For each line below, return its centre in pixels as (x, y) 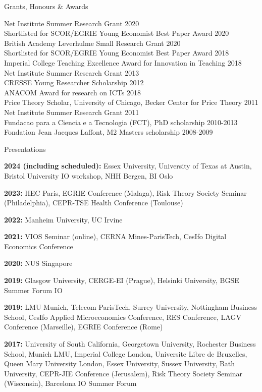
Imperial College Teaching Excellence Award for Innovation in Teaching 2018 (123, 62)
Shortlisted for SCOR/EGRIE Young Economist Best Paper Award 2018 (117, 53)
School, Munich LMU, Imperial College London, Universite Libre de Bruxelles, (126, 353)
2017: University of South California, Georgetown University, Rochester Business (130, 344)
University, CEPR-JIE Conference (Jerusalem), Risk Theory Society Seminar (123, 373)
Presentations (25, 149)
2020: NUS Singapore (38, 263)
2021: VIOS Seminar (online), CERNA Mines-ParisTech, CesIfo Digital (115, 236)
